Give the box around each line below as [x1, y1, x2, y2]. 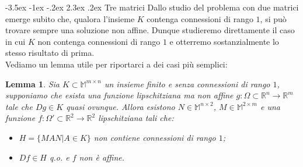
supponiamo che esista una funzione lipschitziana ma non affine [5, 89, 234, 101]
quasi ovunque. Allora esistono [66, 100, 175, 112]
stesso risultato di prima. [5, 47, 95, 59]
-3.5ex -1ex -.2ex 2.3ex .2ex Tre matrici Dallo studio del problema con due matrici [5, 1, 299, 13]
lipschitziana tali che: [98, 112, 174, 124]
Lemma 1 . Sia [5, 77, 60, 90]
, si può [260, 12, 287, 24]
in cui [5, 35, 26, 47]
